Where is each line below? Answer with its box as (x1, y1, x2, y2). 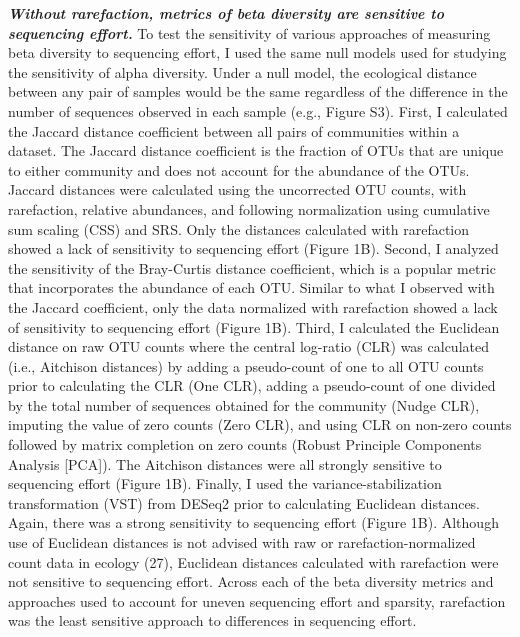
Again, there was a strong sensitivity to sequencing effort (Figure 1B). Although (8, 512, 499, 533)
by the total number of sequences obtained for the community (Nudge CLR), (8, 394, 480, 415)
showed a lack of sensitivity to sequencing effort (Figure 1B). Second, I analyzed (8, 238, 499, 259)
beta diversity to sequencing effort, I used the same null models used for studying (8, 42, 507, 63)
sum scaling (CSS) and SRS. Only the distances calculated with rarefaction (8, 218, 470, 239)
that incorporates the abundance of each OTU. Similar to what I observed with (8, 277, 495, 298)
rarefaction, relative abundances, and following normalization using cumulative (8, 198, 490, 219)
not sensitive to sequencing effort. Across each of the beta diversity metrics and (8, 571, 494, 592)
